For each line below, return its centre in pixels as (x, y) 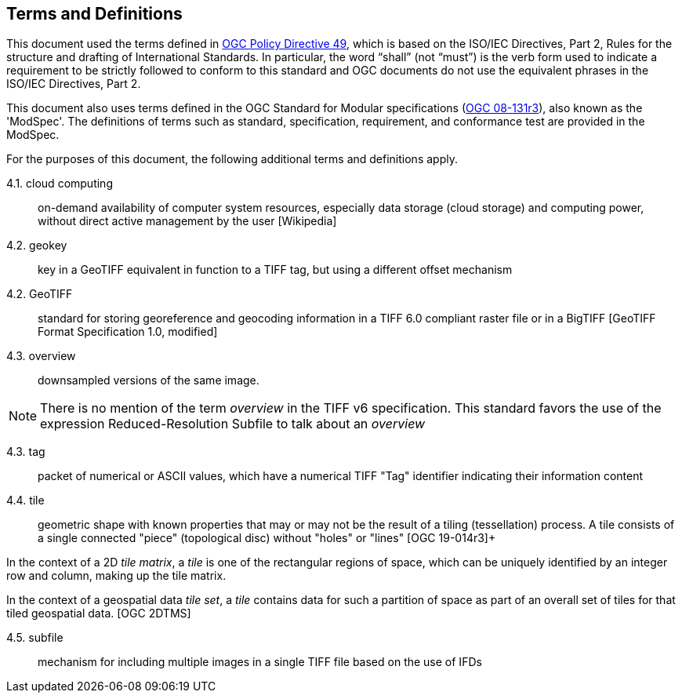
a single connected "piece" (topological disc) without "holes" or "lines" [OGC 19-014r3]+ (267, 538)
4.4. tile (25, 501)
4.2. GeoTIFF (40, 294)
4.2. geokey (37, 246)
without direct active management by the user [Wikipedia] (187, 221)
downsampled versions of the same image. (149, 380)
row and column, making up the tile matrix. (116, 576)
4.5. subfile (35, 638)
